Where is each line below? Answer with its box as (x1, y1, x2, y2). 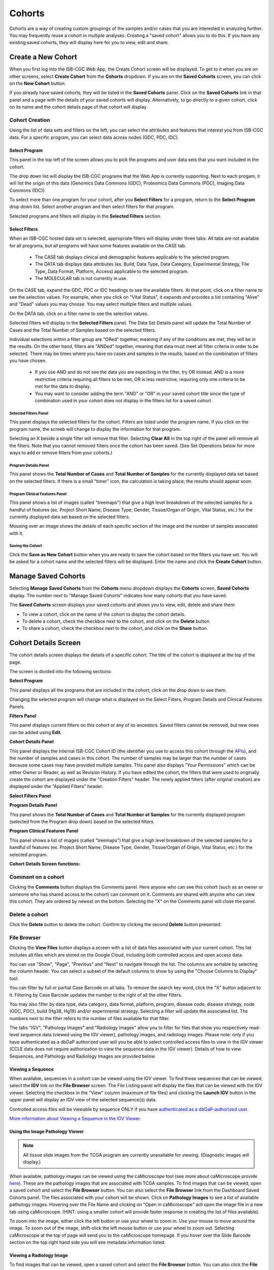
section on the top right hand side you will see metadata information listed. (9, 1240, 166, 1246)
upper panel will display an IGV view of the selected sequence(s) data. (9, 1097, 157, 1103)
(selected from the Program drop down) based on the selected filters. (9, 818, 155, 825)
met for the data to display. (35, 384, 91, 390)
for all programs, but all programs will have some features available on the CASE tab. (9, 242, 186, 248)
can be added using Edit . (9, 729, 62, 735)
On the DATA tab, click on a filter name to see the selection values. (9, 310, 149, 316)
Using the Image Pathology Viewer (9, 1128, 84, 1134)
